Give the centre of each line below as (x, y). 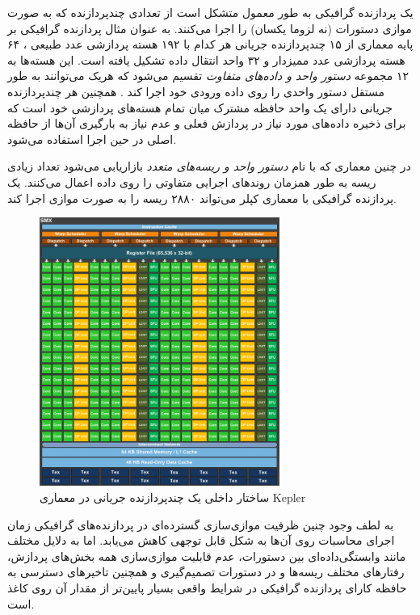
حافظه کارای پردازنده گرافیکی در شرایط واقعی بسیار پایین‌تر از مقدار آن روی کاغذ (207, 588)
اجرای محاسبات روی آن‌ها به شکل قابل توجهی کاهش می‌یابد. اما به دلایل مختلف (201, 540)
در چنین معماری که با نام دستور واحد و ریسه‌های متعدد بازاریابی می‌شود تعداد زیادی (209, 166)
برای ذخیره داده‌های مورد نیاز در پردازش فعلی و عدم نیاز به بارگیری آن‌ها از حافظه (207, 123)
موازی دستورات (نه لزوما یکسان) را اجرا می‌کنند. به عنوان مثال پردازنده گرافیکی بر (210, 28)
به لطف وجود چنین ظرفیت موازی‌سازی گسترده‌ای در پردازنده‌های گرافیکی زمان (201, 524)
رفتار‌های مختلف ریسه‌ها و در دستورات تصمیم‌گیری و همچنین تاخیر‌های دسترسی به (206, 572)
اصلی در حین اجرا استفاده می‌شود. (92, 139)
